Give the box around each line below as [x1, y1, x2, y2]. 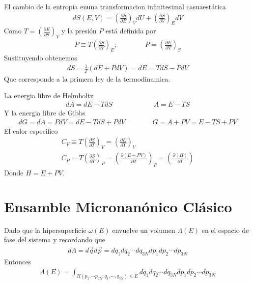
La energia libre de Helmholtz [4, 90, 93, 100]
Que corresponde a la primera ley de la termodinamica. [4, 74, 170, 84]
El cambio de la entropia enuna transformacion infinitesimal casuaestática [4, 1, 226, 11]
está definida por [105, 26, 156, 36]
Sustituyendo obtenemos [4, 53, 77, 63]
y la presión [61, 26, 97, 36]
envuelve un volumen [112, 225, 175, 235]
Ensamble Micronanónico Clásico [4, 196, 232, 216]
